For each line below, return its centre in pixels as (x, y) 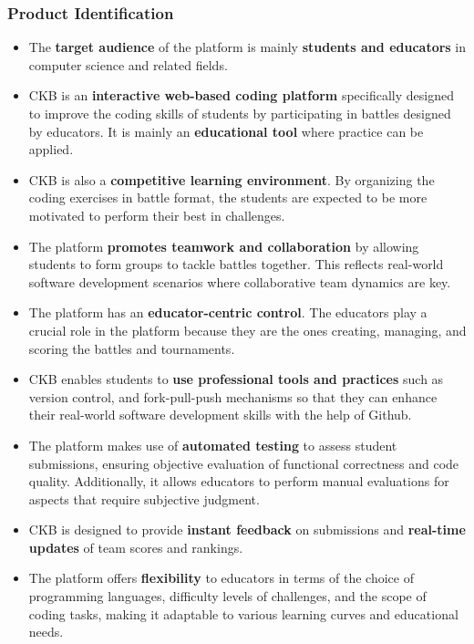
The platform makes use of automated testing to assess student (213, 445)
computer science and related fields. (128, 64)
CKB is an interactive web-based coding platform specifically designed (241, 95)
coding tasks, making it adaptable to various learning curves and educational (243, 613)
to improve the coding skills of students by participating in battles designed (240, 113)
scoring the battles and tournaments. (132, 348)
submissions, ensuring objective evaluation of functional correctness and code (244, 463)
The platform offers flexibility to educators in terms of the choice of (221, 578)
